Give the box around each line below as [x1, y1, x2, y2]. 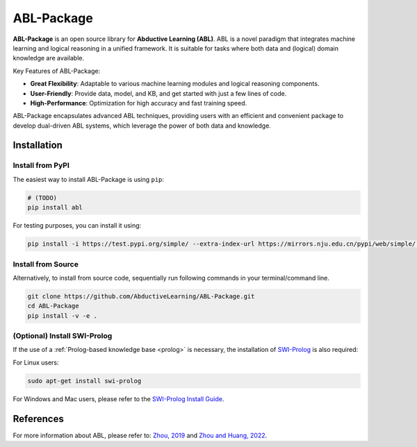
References [13, 413, 64, 425]
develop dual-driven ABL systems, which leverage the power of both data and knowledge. [13, 121, 271, 130]
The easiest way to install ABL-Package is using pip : [13, 175, 165, 183]
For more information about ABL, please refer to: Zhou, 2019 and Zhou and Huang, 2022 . [13, 431, 268, 439]
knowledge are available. [13, 54, 85, 62]
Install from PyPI [13, 160, 69, 170]
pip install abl [27, 203, 83, 212]
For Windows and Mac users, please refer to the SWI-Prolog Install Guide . [13, 394, 224, 403]
